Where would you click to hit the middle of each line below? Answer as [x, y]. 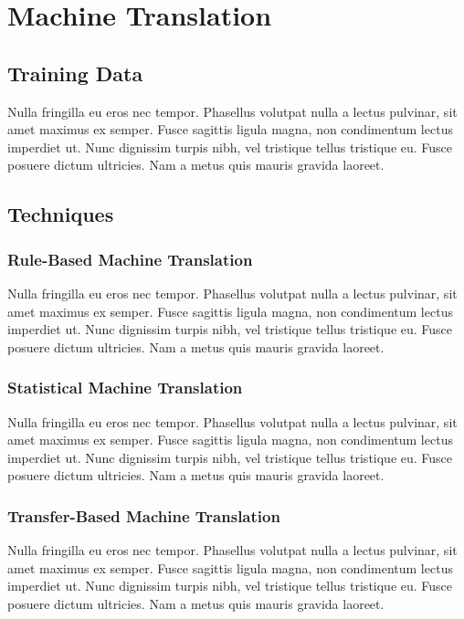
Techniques [61, 214]
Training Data [75, 73]
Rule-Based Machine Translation [130, 259]
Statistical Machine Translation [125, 388]
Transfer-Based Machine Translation [144, 515]
